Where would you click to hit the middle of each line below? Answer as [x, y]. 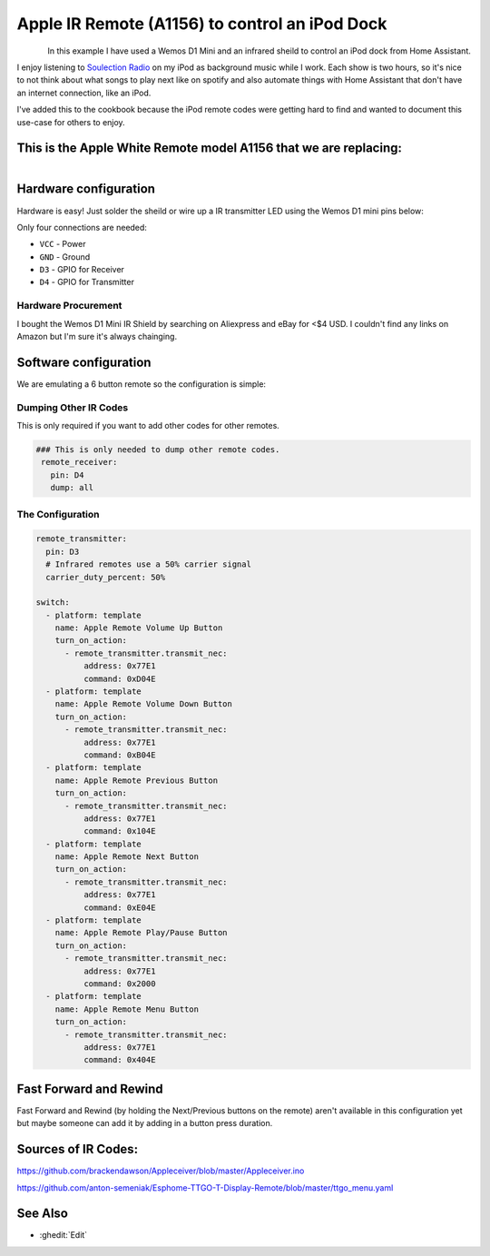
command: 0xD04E [119, 678]
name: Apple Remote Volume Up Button [139, 628]
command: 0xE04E [119, 907]
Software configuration [84, 362]
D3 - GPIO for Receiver [82, 270]
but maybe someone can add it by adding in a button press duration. [145, 1123]
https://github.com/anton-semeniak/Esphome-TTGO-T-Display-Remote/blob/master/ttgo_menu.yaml [205, 1187]
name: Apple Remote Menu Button [127, 1009]
